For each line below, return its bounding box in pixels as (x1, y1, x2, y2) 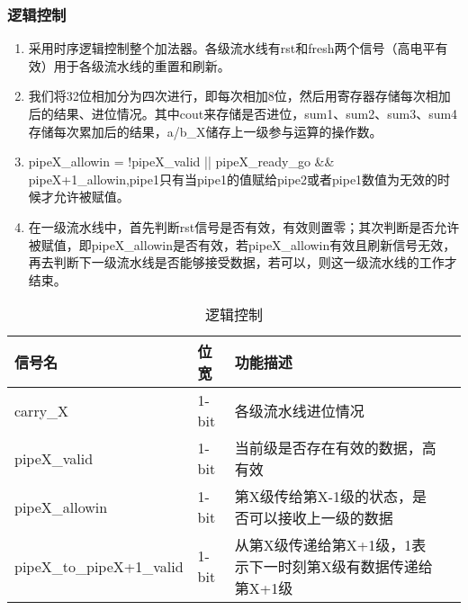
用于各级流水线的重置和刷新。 (53, 56, 230, 75)
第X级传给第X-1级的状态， (234, 486, 413, 507)
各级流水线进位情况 (234, 400, 364, 422)
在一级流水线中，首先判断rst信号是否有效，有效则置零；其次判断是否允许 (28, 217, 460, 236)
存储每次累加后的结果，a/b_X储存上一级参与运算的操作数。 (28, 121, 382, 140)
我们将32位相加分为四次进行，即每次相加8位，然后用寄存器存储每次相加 (28, 86, 451, 105)
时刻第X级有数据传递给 (277, 556, 433, 578)
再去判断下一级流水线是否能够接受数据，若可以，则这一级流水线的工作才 (28, 253, 457, 272)
